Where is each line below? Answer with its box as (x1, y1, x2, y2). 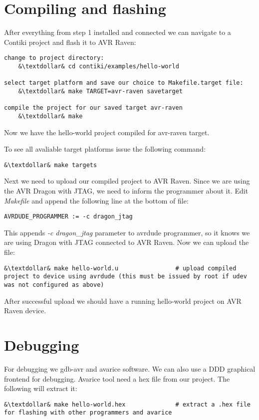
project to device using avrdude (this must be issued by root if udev (4, 273, 247, 280)
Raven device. (4, 305, 46, 316)
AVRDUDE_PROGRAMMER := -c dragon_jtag (4, 213, 133, 220)
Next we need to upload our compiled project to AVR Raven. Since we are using (4, 176, 250, 186)
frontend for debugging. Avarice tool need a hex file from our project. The (4, 373, 230, 384)
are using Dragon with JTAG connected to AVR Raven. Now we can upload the (4, 237, 249, 247)
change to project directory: (4, 54, 104, 62)
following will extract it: (4, 383, 77, 394)
